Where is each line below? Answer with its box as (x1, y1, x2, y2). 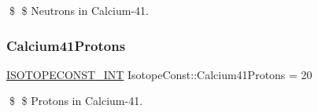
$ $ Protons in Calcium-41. (9, 92, 143, 109)
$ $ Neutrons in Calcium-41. (9, 2, 150, 18)
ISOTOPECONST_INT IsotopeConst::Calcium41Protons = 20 (6, 66, 312, 82)
